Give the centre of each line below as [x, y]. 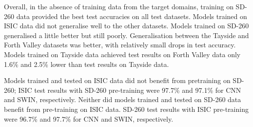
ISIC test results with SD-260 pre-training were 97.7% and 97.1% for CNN [130, 90]
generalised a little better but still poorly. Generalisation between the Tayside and [126, 35]
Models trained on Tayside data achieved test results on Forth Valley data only [122, 54]
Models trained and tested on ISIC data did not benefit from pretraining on [117, 80]
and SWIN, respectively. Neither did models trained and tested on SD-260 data [123, 99]
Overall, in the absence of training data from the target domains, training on [119, 6]
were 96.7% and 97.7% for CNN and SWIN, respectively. [89, 118]
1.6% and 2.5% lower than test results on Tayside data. [87, 64]
